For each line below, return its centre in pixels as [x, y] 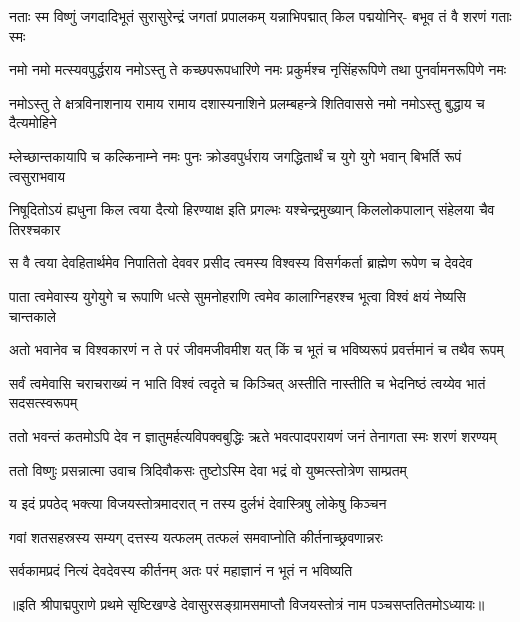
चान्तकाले [33, 315]
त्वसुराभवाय [37, 175]
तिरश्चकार [35, 228]
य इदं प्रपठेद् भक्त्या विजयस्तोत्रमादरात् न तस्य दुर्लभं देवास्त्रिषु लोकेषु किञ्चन [198, 503]
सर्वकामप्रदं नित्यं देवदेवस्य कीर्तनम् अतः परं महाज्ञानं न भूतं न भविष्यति [181, 570]
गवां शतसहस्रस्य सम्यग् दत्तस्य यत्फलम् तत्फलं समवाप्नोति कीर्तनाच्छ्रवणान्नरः [196, 536]
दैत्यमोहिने [33, 122]
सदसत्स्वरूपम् [43, 402]
